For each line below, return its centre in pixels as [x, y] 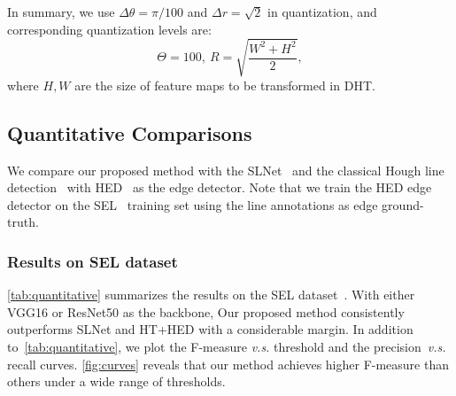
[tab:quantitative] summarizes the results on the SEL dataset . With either [211, 295]
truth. [23, 222]
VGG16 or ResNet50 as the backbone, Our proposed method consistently [206, 311]
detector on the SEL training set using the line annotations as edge [193, 204]
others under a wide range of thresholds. [116, 381]
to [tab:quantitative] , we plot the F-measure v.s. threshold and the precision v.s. [227, 346]
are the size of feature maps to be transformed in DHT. [225, 85]
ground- [403, 204]
